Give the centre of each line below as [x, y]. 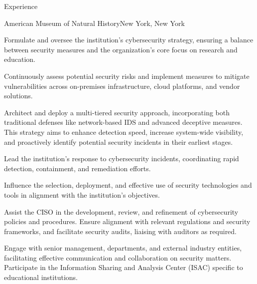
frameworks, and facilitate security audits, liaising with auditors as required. [121, 231]
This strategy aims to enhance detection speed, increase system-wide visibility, [124, 132]
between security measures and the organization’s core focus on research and [121, 49]
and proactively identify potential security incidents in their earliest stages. [119, 142]
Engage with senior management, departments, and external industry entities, [123, 248]
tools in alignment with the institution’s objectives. [82, 194]
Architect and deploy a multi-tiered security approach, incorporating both [117, 112]
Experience [21, 6]
